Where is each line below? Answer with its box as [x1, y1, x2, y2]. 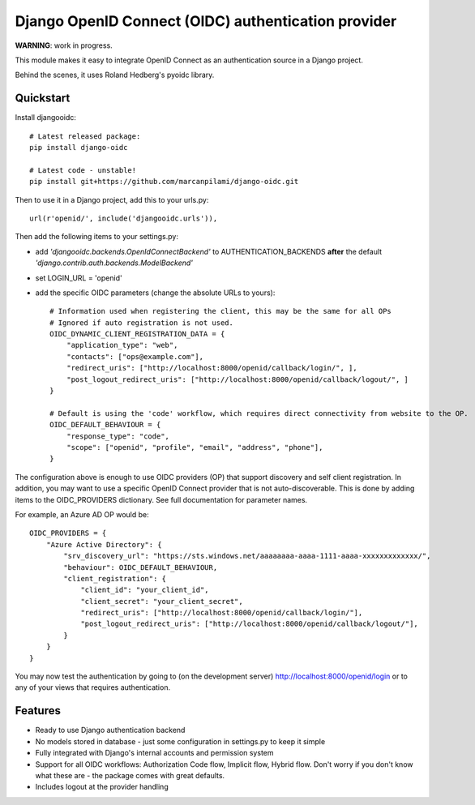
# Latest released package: [29, 131, 141, 141]
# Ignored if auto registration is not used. [49, 318, 234, 328]
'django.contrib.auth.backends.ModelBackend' [35, 258, 194, 268]
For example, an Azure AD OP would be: [15, 509, 149, 519]
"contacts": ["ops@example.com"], [66, 352, 204, 361]
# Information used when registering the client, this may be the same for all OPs [49, 306, 392, 316]
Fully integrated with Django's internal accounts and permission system [35, 748, 274, 758]
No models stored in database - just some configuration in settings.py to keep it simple [35, 736, 326, 746]
